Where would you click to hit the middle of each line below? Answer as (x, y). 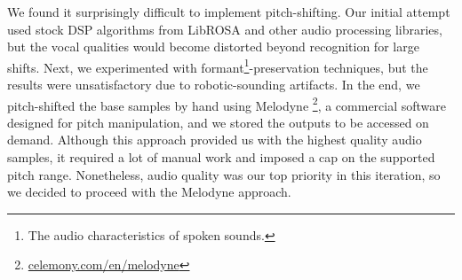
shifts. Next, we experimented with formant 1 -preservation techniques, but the (218, 66)
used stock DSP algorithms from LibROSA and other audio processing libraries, (225, 29)
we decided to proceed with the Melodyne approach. (149, 192)
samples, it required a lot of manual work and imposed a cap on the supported (221, 157)
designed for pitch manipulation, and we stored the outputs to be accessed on (218, 122)
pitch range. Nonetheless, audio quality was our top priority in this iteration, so (224, 174)
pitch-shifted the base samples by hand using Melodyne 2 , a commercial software (227, 104)
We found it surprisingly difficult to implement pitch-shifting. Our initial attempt (229, 12)
